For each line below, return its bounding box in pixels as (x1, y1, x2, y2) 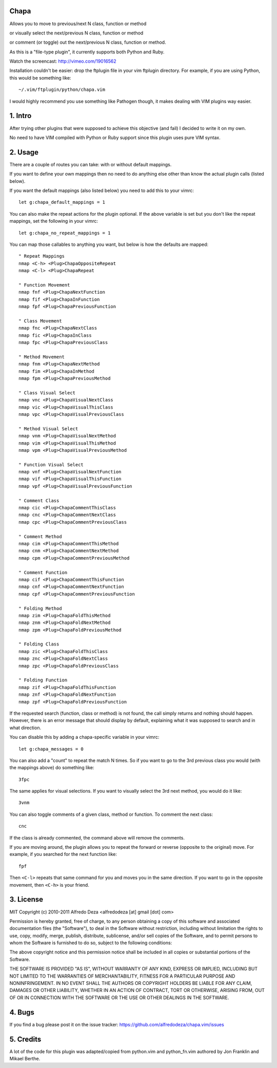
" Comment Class (18, 498, 60, 503)
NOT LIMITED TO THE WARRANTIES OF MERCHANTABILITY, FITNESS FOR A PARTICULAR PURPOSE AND (9, 973, 235, 979)
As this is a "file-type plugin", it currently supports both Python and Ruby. (9, 49, 165, 55)
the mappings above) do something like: (9, 765, 94, 771)
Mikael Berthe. (9, 1056, 41, 1062)
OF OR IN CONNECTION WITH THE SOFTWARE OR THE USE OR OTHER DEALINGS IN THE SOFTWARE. (9, 994, 229, 1001)
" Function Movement (18, 282, 70, 288)
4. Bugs (9, 1008, 34, 1017)
